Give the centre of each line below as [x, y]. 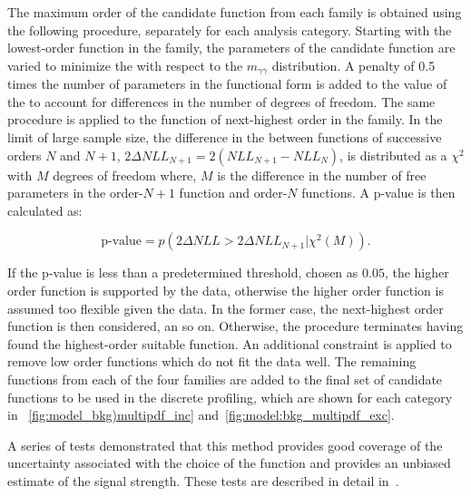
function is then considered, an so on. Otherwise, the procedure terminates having [235, 326]
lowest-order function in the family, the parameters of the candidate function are [231, 48]
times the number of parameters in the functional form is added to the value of [227, 84]
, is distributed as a [393, 155]
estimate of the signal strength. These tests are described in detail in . [203, 480]
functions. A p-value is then [378, 193]
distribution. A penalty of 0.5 [353, 65]
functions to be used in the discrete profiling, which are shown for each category [230, 397]
